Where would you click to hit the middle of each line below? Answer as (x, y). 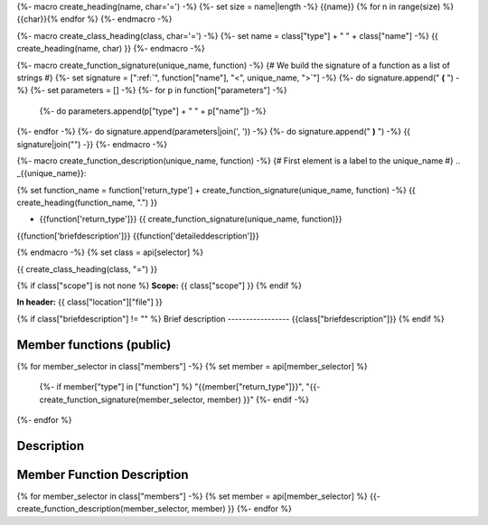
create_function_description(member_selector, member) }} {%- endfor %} (155, 509)
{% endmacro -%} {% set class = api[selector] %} (110, 252)
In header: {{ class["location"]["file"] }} (89, 302)
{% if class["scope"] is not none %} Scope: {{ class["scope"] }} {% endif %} (160, 286)
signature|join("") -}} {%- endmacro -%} (92, 144)
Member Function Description (103, 474)
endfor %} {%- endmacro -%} (116, 19)
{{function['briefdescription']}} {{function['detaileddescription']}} (138, 236)
